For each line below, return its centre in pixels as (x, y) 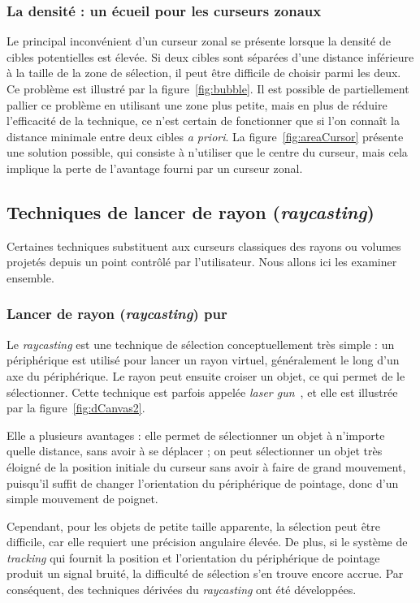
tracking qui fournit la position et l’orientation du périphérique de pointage (193, 557)
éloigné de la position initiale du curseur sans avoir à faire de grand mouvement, (206, 466)
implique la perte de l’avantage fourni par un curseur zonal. (155, 168)
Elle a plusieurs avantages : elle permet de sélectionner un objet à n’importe (196, 435)
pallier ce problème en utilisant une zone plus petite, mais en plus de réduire (197, 104)
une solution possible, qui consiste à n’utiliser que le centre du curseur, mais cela (207, 152)
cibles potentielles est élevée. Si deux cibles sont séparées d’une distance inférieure (210, 56)
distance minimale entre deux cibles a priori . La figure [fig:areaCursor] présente (205, 136)
